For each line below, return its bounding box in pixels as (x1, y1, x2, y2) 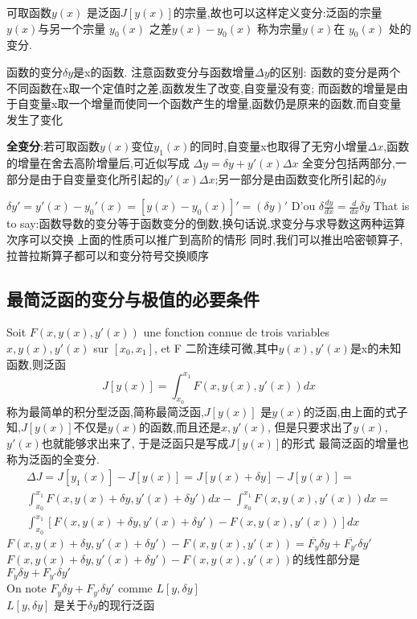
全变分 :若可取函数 (6, 138, 100, 155)
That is (373, 197, 410, 214)
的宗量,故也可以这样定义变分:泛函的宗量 (173, 4, 382, 20)
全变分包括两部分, (302, 155, 395, 171)
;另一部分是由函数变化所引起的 (215, 170, 376, 187)
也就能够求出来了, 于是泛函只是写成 (41, 435, 229, 451)
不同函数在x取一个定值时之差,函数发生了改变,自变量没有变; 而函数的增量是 (6, 79, 397, 96)
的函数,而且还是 (139, 419, 221, 435)
